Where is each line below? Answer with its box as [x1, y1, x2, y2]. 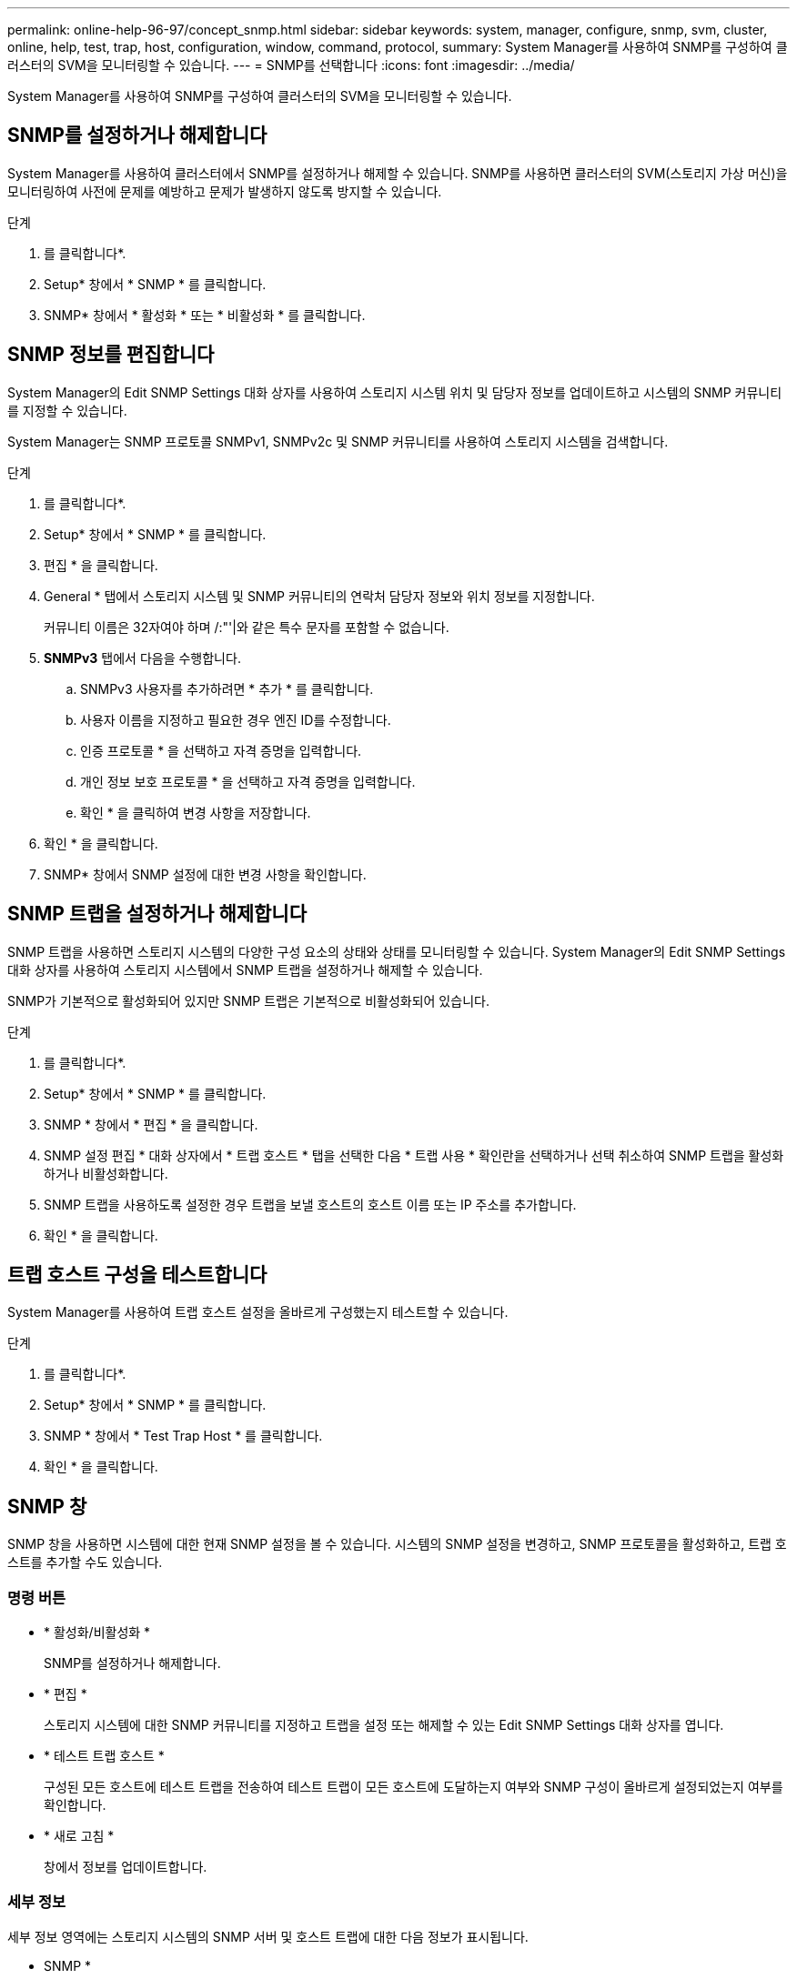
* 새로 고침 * [44, 1827, 115, 1843]
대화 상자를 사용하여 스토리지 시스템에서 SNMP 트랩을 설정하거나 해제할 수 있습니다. [7, 961, 483, 978]
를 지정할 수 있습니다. [7, 402, 127, 418]
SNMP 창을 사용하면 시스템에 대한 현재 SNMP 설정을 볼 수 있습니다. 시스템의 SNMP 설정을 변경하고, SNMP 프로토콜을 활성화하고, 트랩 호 [7, 1536, 787, 1552]
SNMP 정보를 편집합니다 [7, 343, 215, 367]
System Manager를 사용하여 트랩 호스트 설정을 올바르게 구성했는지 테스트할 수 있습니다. [7, 1304, 509, 1321]
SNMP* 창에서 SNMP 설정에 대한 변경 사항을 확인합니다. [44, 866, 367, 882]
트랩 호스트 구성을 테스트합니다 [7, 1262, 267, 1286]
